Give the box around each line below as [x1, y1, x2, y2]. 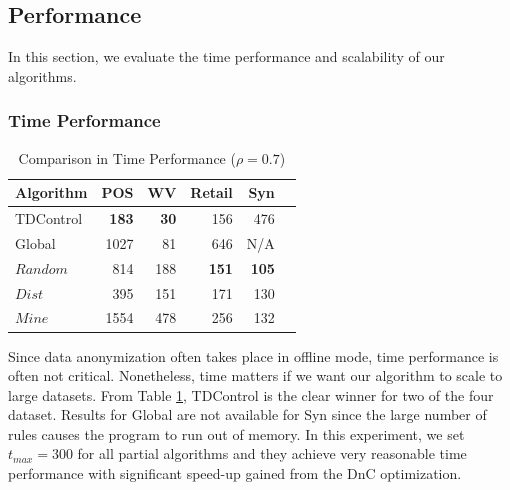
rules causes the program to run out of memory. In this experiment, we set [8, 423, 465, 444]
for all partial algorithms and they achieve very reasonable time [77, 443, 467, 464]
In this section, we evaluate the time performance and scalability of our [8, 46, 445, 67]
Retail [190, 182, 233, 203]
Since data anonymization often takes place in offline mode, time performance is [8, 345, 499, 366]
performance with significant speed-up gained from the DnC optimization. [8, 463, 462, 484]
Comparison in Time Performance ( [18, 147, 236, 168]
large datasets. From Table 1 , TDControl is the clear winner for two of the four [8, 384, 494, 405]
